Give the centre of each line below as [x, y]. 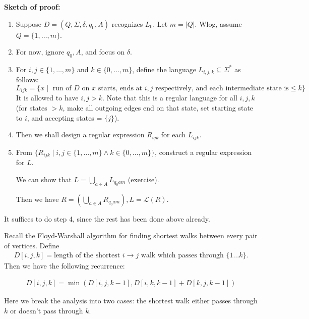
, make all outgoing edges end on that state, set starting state [158, 108]
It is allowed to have [47, 98]
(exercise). [143, 179]
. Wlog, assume [218, 23]
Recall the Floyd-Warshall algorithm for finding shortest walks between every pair [131, 235]
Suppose [29, 23]
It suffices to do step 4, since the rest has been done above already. [107, 218]
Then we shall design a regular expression [80, 135]
